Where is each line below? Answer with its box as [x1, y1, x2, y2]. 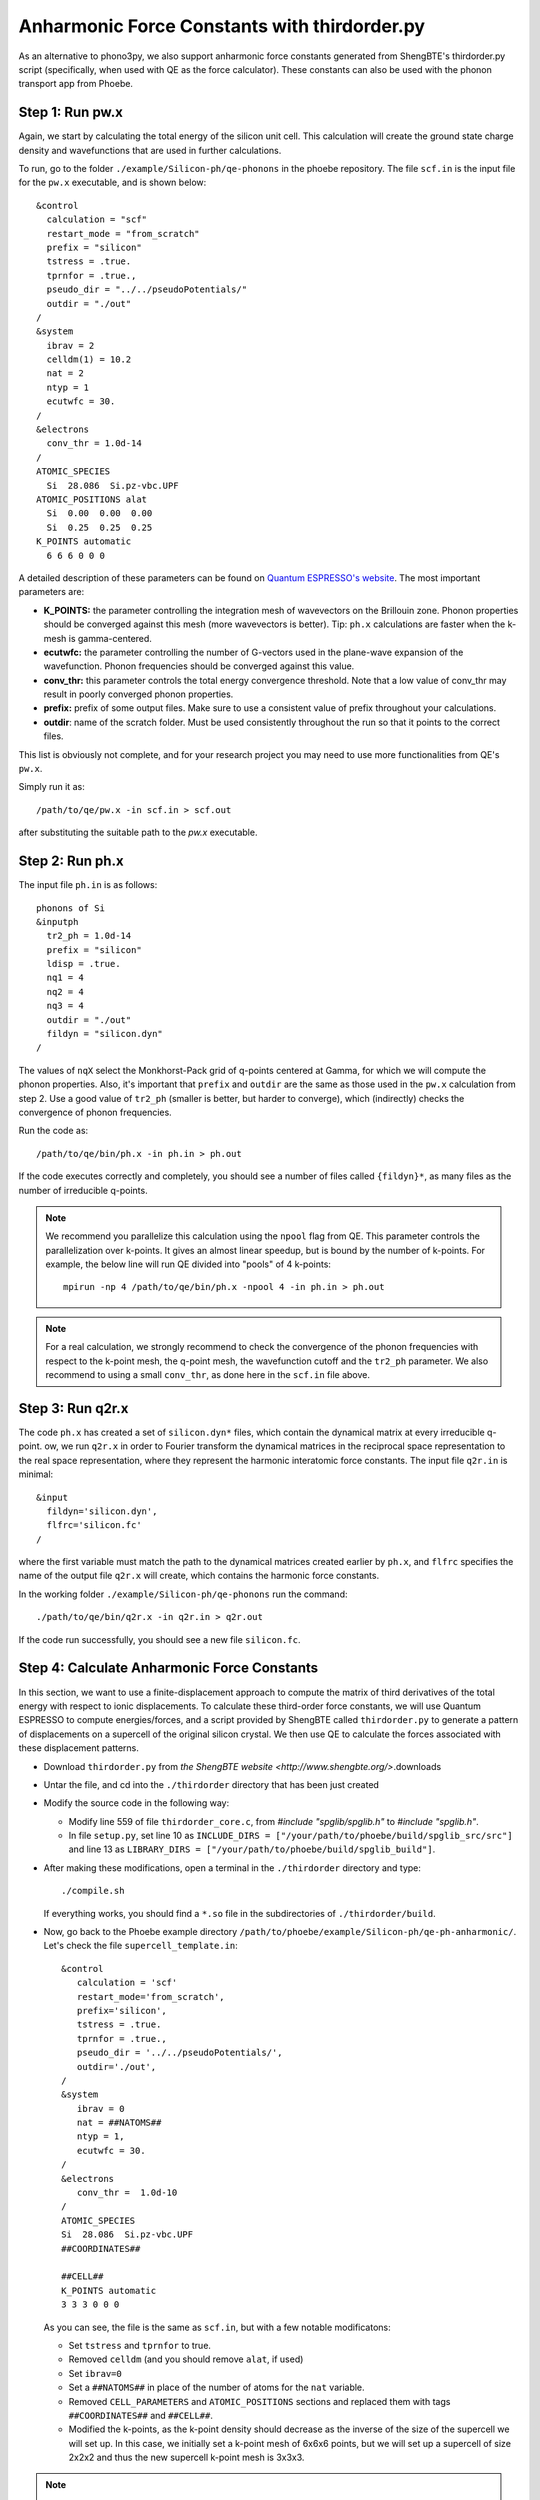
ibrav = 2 [46, 340, 95, 351]
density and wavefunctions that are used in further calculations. [18, 144, 282, 156]
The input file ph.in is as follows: [18, 879, 158, 891]
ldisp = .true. [46, 958, 121, 970]
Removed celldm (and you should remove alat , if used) [68, 2353, 304, 2365]
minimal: [18, 1468, 54, 1480]
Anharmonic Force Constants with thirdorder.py [18, 15, 425, 37]
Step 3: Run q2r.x [18, 1400, 129, 1417]
